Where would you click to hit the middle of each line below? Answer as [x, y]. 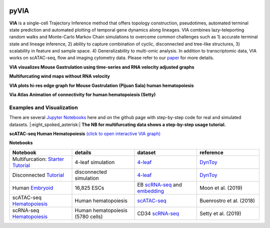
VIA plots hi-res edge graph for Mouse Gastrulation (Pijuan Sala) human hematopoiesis [102, 85]
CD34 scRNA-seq [158, 213]
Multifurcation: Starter [38, 159]
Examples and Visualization [44, 107]
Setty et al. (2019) [220, 213]
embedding [151, 191]
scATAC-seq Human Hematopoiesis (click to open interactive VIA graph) [85, 133]
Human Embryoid [33, 187]
